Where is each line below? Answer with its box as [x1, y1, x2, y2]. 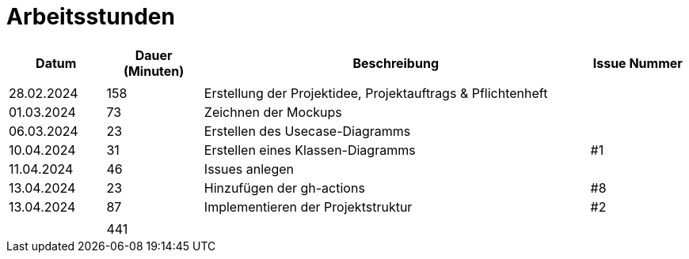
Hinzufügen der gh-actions [204, 179, 365, 196]
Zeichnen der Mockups [204, 103, 342, 120]
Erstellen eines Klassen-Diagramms [204, 141, 416, 158]
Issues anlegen [204, 160, 294, 177]
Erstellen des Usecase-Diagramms [204, 122, 411, 139]
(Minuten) [123, 62, 185, 79]
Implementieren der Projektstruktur [204, 198, 413, 215]
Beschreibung [352, 54, 439, 71]
